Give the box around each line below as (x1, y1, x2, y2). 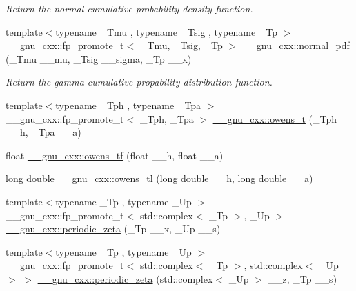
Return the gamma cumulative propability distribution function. (6, 74, 273, 89)
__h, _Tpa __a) (6, 125, 81, 139)
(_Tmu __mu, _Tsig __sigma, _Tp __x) (6, 51, 192, 66)
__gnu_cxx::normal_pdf (241, 38, 350, 52)
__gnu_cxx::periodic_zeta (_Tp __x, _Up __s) (6, 221, 221, 236)
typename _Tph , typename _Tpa (55, 97, 201, 112)
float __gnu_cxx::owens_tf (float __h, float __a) (6, 148, 224, 162)
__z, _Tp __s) (268, 271, 337, 285)
